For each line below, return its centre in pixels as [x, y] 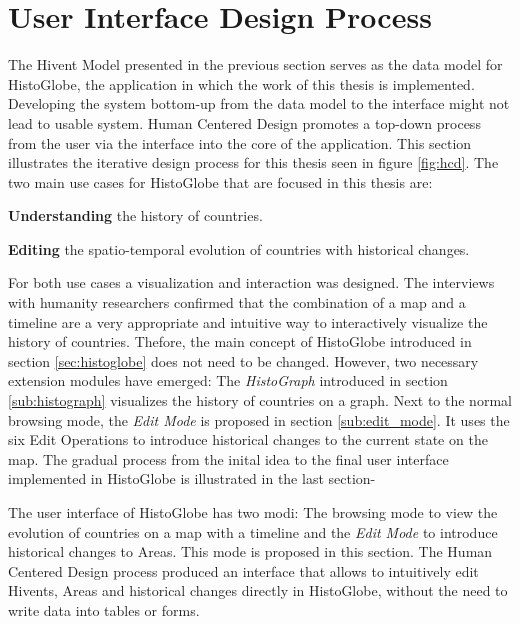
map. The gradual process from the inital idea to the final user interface [228, 458]
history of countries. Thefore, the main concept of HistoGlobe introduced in [240, 341]
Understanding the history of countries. [135, 215]
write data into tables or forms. [104, 609]
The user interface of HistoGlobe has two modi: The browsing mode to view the [253, 512]
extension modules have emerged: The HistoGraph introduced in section [228, 380]
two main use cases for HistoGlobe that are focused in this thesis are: [220, 181]
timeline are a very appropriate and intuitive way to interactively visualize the [248, 321]
